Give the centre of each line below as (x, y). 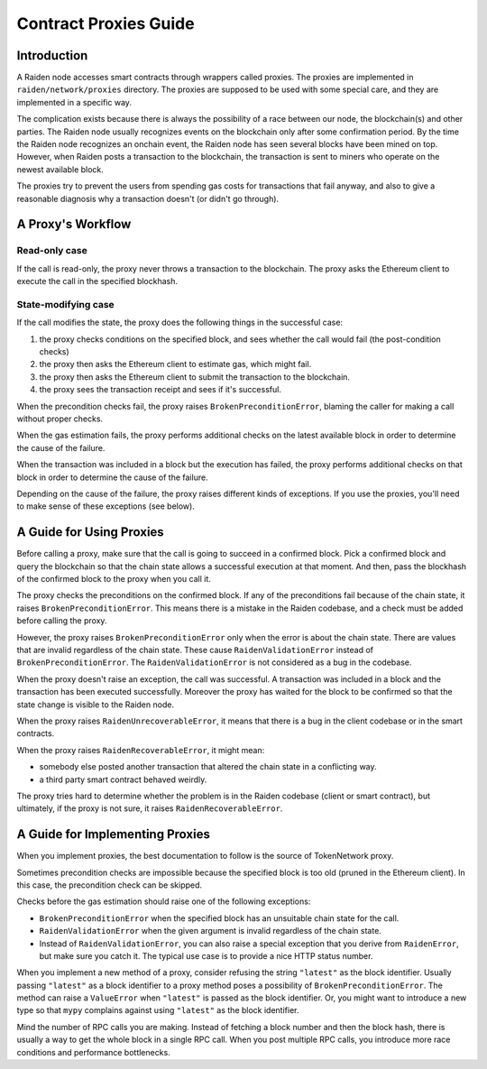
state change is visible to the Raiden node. (96, 705)
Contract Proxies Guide (106, 23)
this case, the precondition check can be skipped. (110, 885)
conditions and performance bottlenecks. (93, 1052)
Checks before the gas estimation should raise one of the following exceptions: (164, 901)
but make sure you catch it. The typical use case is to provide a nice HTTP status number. (206, 955)
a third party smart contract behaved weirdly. (123, 779)
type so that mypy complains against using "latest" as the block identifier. (158, 1010)
